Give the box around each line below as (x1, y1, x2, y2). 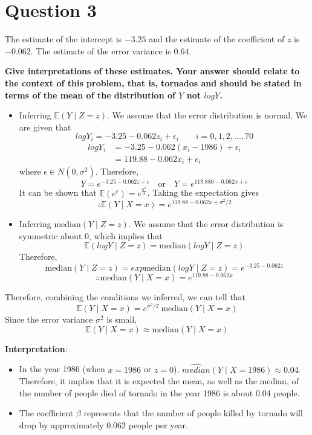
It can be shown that (19, 186, 97, 199)
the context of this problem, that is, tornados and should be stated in (5, 76, 302, 89)
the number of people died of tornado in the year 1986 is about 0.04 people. (19, 386, 300, 399)
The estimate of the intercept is (5, 33, 122, 45)
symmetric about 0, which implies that (19, 229, 163, 242)
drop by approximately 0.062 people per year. (19, 418, 188, 431)
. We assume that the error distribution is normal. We (107, 109, 308, 121)
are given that (19, 120, 71, 133)
